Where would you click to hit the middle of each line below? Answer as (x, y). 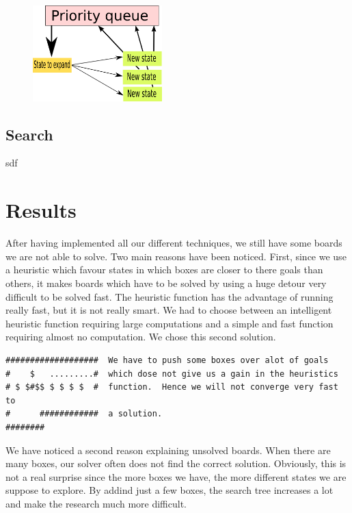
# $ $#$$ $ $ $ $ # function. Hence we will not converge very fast (172, 387)
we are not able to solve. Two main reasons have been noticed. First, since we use (176, 256)
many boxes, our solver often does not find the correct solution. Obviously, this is (176, 463)
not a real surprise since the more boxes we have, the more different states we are (176, 476)
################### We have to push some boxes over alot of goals (167, 360)
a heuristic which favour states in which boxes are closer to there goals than (164, 270)
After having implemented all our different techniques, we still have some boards (174, 243)
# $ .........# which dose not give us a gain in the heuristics (172, 374)
